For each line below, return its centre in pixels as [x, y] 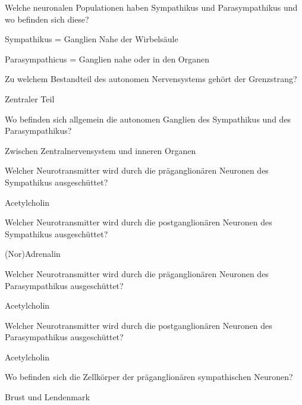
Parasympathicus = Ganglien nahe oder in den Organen [107, 59]
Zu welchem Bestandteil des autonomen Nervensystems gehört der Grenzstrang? [151, 79]
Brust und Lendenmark [47, 397]
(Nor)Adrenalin [33, 254]
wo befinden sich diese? [47, 19]
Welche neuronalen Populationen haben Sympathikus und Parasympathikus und [151, 7]
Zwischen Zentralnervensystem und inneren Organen [100, 150]
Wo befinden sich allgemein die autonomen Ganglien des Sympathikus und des [148, 119]
